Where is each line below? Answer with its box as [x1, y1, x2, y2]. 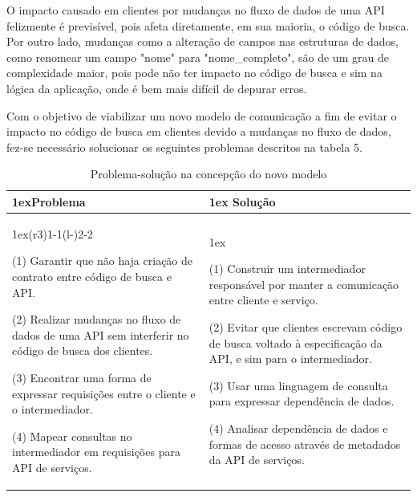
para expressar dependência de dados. [208, 393, 395, 409]
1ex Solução [208, 193, 276, 210]
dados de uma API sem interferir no [12, 326, 189, 343]
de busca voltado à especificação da [208, 334, 383, 351]
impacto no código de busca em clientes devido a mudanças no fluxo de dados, [6, 123, 391, 140]
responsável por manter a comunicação [208, 275, 399, 292]
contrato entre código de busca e [12, 267, 172, 284]
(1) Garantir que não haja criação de [12, 252, 193, 269]
